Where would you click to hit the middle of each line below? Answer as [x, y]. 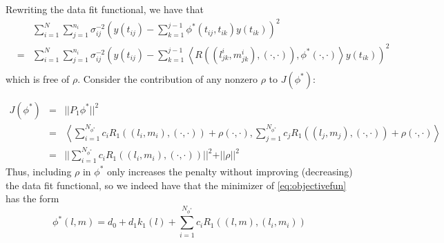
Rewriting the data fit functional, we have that [105, 9]
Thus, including [39, 171]
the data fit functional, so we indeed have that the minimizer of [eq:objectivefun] [176, 185]
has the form [32, 198]
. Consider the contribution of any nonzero [167, 78]
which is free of [38, 78]
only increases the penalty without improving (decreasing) [230, 171]
